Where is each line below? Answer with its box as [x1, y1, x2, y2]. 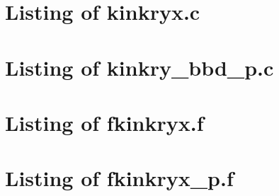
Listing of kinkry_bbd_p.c [5, 52, 274, 81]
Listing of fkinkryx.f [5, 108, 204, 137]
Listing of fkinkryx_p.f [5, 163, 234, 192]
